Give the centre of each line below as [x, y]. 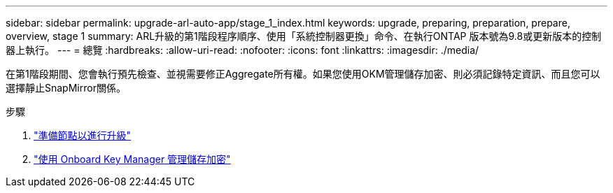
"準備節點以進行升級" [83, 135]
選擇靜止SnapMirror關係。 [66, 88]
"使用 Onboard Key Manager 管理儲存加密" [132, 159]
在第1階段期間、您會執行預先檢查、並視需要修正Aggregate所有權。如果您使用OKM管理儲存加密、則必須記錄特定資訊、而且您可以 [303, 74]
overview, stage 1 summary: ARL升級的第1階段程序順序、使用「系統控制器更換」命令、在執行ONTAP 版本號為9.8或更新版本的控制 [304, 36]
